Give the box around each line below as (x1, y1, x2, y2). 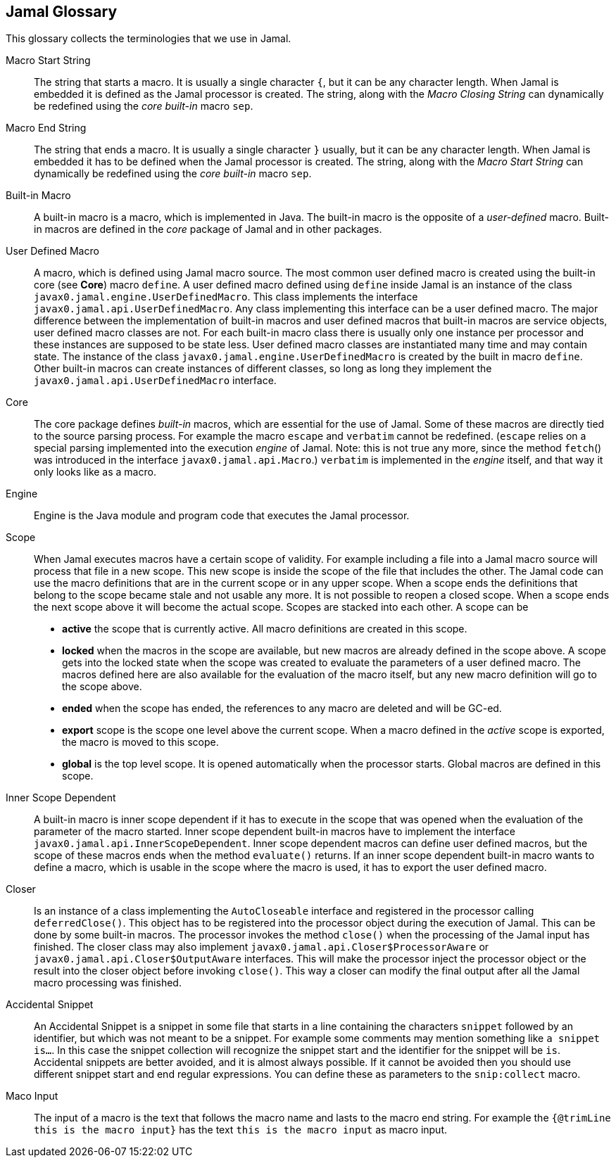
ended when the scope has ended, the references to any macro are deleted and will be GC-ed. (62, 702, 502, 715)
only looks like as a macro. (34, 466, 156, 478)
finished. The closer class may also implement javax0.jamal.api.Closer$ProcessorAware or (34, 941, 489, 953)
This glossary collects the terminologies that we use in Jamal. (6, 32, 291, 45)
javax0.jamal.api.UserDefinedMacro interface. (34, 374, 277, 387)
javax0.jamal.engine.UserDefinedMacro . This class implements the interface (34, 291, 418, 303)
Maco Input (6, 1090, 58, 1102)
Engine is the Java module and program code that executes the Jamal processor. (34, 509, 410, 522)
